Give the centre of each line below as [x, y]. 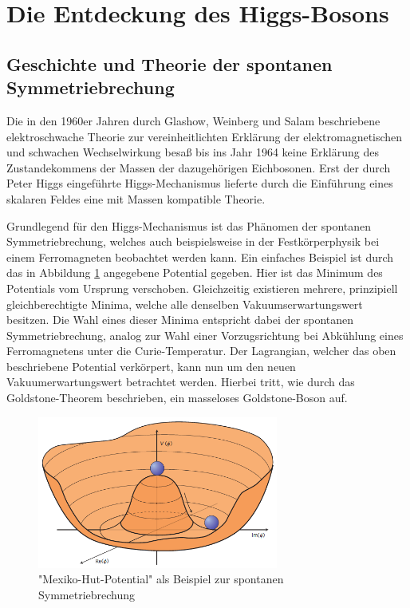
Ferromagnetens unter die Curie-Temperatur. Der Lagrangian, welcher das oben [201, 351]
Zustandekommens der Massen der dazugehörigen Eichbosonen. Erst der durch [199, 167]
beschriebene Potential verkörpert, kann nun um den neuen [151, 366]
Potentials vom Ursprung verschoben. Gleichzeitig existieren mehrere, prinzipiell [202, 288]
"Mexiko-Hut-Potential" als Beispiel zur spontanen [161, 579]
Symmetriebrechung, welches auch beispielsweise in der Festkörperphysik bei [193, 241]
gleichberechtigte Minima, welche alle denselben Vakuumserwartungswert [185, 304]
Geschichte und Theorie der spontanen [170, 63]
